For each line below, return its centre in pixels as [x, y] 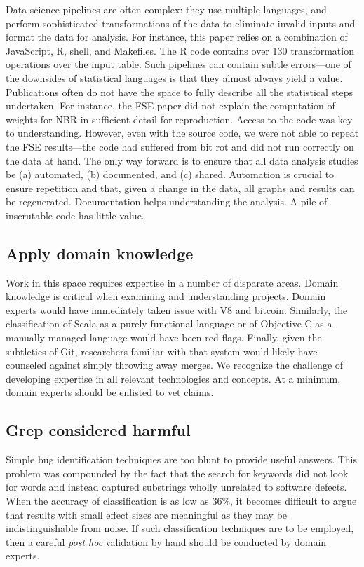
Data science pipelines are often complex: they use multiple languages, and [166, 9]
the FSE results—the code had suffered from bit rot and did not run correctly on [180, 146]
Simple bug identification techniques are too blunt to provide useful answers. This [182, 459]
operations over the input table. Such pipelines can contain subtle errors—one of [178, 64]
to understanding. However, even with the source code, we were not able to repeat [182, 133]
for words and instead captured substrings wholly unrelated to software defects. [176, 487]
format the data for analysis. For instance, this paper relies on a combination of [177, 37]
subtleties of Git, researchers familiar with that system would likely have [162, 351]
